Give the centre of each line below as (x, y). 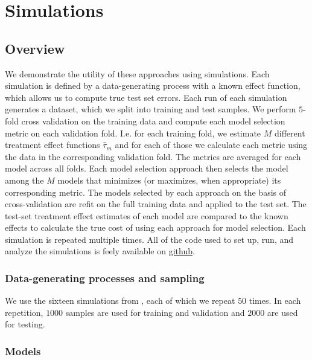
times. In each (275, 301)
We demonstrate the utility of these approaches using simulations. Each (137, 73)
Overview (35, 48)
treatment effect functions (53, 145)
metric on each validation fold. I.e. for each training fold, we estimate (133, 133)
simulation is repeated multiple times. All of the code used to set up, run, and (149, 239)
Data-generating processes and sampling (105, 278)
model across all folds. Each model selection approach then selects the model (147, 168)
